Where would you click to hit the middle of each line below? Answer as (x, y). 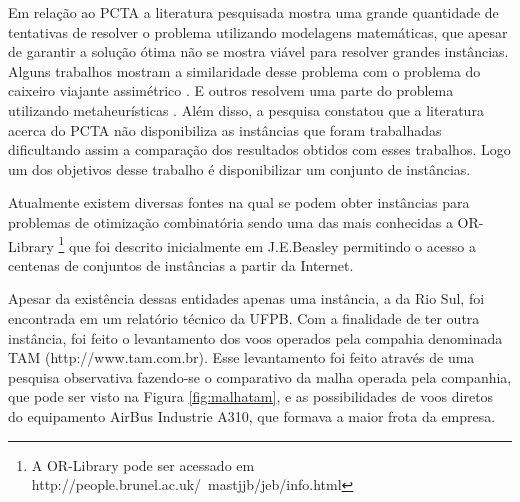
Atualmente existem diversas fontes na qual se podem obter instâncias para (239, 202)
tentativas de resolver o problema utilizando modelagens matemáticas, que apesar (258, 31)
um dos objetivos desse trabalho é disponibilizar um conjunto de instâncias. (239, 168)
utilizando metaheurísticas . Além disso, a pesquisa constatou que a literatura (246, 109)
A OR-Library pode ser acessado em (143, 464)
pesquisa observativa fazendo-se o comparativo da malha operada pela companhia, (260, 376)
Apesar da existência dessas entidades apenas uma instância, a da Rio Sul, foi (246, 298)
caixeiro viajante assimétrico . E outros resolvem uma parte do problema (231, 90)
